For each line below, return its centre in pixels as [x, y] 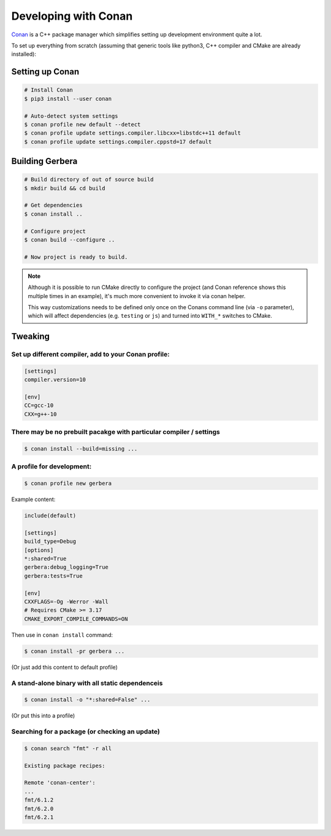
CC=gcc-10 [39, 405]
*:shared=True [45, 559]
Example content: [33, 499]
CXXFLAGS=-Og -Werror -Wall [66, 601]
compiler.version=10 [55, 380]
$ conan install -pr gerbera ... [74, 651]
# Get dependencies [53, 205]
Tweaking [31, 337]
